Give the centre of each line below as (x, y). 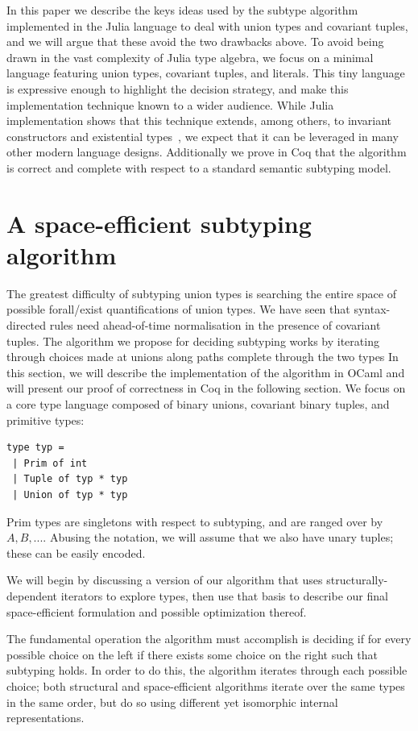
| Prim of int (50, 463)
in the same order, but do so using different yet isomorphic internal (172, 702)
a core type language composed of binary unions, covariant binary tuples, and (198, 404)
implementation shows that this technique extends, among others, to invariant (199, 120)
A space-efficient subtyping (159, 223)
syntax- (372, 309)
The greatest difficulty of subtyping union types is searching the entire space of (201, 293)
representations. (46, 718)
